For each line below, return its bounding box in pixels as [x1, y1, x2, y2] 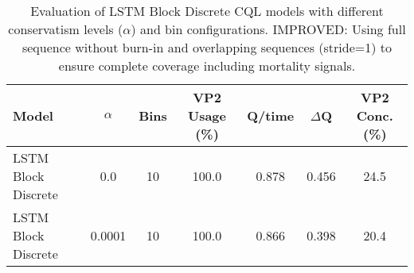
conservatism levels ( [8, 20, 123, 38]
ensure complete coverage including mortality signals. [58, 56, 356, 75]
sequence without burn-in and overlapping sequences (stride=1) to [21, 38, 393, 56]
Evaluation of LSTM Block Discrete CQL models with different [30, 2, 384, 20]
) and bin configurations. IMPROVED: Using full [131, 20, 406, 38]
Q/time [247, 106, 295, 125]
